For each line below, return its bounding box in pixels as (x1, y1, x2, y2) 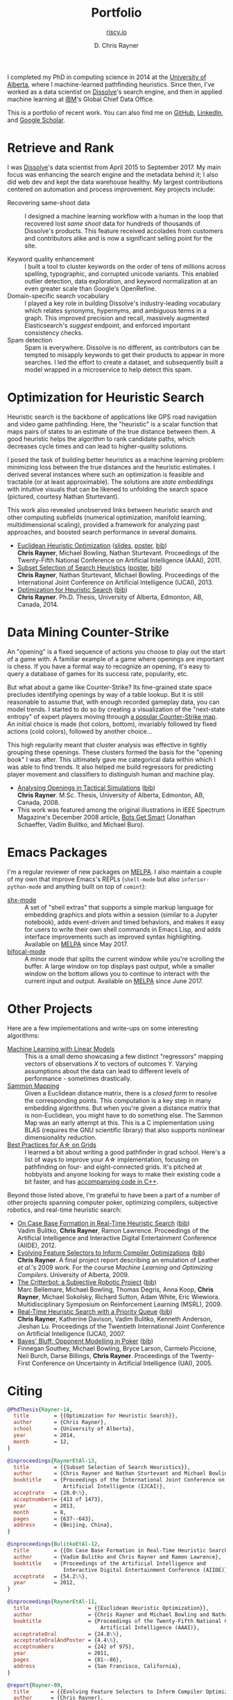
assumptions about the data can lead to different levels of (24, 1066, 189, 1075)
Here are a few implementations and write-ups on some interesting (7, 1024, 199, 1032)
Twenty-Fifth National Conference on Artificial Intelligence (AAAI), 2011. (17, 556, 222, 564)
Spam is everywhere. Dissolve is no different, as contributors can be (24, 343, 220, 352)
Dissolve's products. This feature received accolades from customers (24, 227, 223, 235)
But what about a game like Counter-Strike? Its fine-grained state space (7, 683, 213, 691)
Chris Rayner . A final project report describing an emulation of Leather (17, 1256, 220, 1264)
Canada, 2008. (17, 798, 60, 806)
